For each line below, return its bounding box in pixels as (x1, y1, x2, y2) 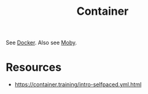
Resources (6, 60, 62, 74)
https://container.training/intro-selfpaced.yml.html (14, 81, 142, 88)
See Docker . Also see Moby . (6, 39, 77, 47)
